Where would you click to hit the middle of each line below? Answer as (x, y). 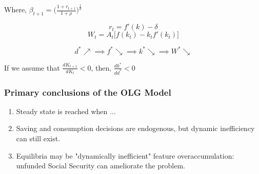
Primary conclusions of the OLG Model (88, 92)
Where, (15, 9)
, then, (101, 67)
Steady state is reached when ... (66, 111)
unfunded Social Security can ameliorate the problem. (101, 166)
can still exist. (38, 138)
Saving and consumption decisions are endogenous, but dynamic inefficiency (135, 128)
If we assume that (32, 67)
